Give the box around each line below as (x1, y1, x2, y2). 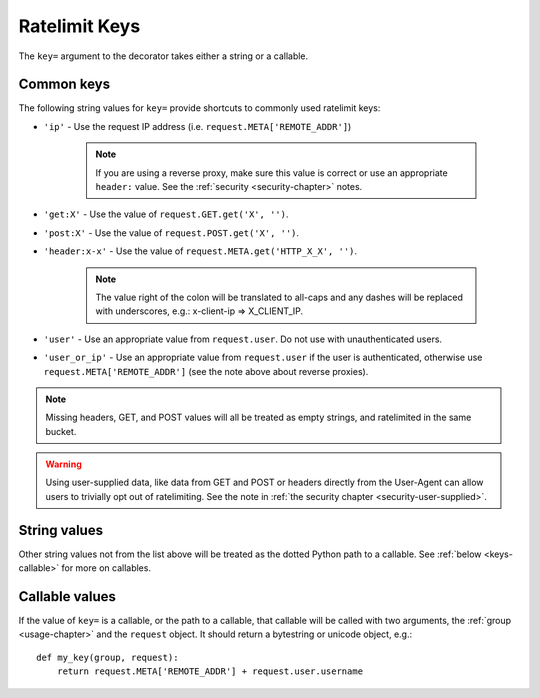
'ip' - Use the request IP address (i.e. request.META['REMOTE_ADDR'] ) (43, 120, 352, 132)
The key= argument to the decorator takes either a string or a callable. (18, 50, 309, 62)
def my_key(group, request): (36, 651, 179, 663)
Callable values (18, 588, 117, 605)
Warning (45, 458, 82, 470)
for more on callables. (61, 562, 152, 574)
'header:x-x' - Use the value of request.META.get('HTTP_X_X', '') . (43, 245, 358, 257)
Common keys (18, 76, 110, 93)
